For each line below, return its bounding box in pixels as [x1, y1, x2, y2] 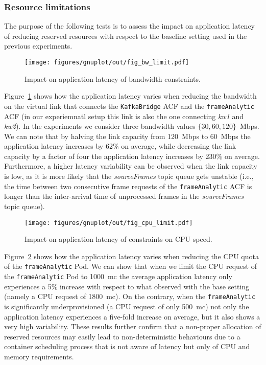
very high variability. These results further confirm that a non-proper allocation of [4, 321, 261, 332]
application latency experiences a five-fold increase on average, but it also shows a [4, 311, 260, 322]
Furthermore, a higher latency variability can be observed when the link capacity [4, 161, 257, 171]
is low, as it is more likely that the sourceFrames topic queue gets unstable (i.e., [4, 171, 254, 181]
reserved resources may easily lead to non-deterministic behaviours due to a [4, 331, 240, 341]
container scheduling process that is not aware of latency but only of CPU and [4, 341, 250, 352]
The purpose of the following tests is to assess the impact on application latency [4, 20, 255, 31]
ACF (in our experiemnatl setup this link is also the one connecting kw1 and [4, 110, 244, 121]
